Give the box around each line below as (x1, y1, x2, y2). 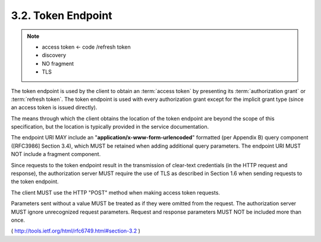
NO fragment (42, 60, 74, 67)
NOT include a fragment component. (11, 151, 101, 158)
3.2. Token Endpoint (11, 9, 112, 22)
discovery (42, 52, 67, 59)
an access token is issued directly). (11, 104, 97, 111)
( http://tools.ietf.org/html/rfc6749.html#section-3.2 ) (11, 227, 141, 234)
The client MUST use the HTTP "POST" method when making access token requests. (11, 189, 220, 196)
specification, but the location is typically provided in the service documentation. (11, 123, 209, 130)
